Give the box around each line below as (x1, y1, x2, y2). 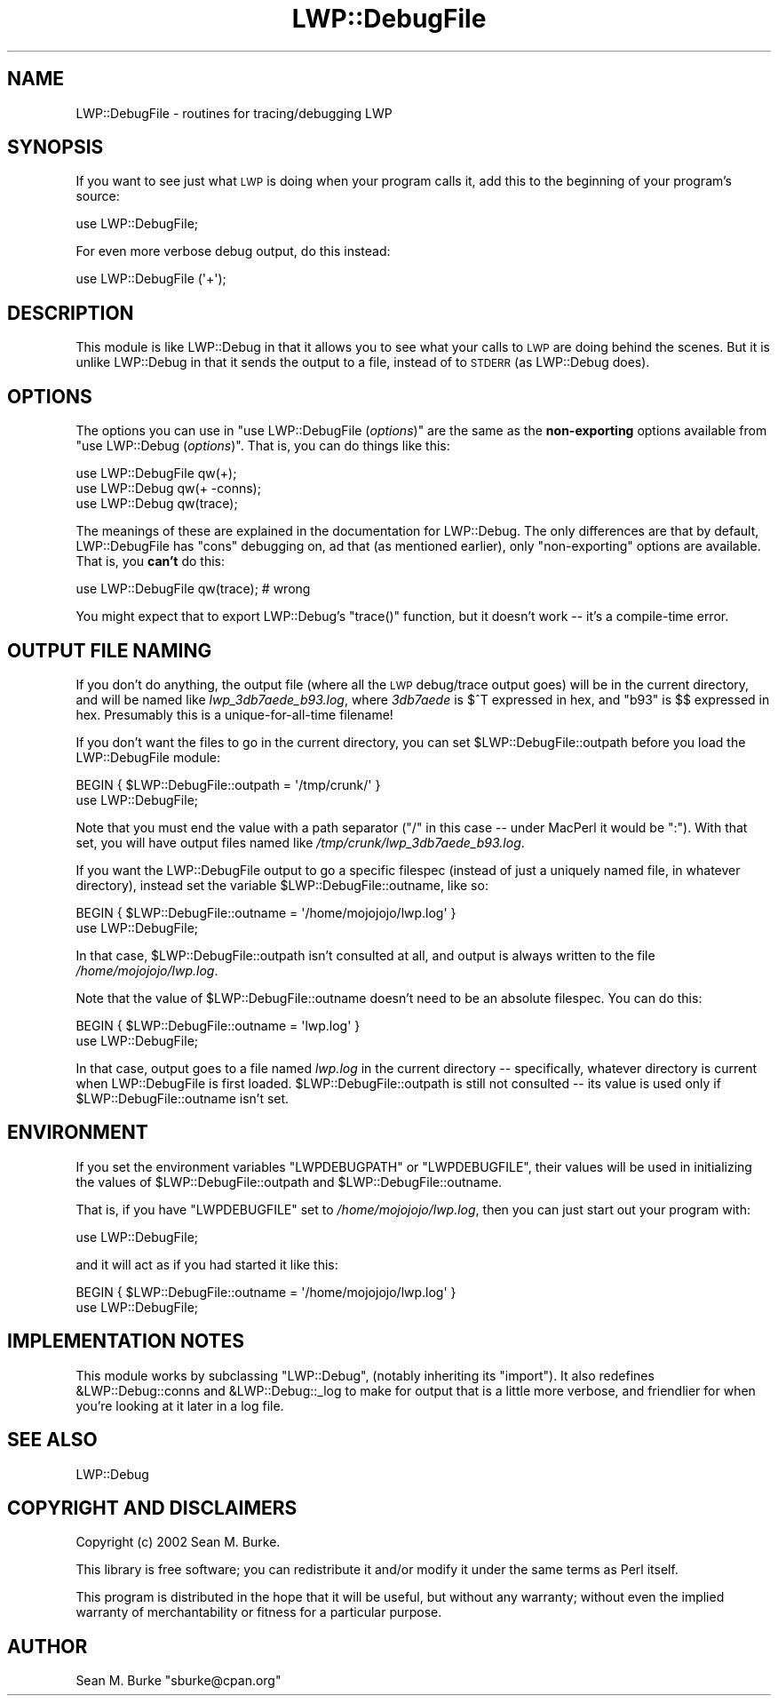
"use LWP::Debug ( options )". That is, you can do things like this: (75, 438, 450, 454)
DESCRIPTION (7, 301, 134, 324)
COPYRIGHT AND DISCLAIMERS (7, 1496, 298, 1519)
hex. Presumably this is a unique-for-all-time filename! (75, 706, 393, 722)
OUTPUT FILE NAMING (7, 639, 212, 662)
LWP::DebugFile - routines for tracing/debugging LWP (75, 105, 393, 121)
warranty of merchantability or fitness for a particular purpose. (75, 1604, 442, 1620)
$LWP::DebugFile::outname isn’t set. (75, 1090, 290, 1106)
